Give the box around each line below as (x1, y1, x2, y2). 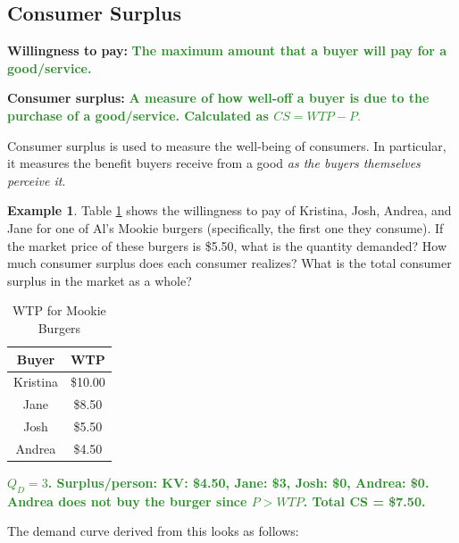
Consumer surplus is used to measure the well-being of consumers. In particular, (7, 136, 446, 155)
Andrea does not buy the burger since (7, 491, 247, 510)
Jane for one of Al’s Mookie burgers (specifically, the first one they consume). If (7, 218, 444, 237)
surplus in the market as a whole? (7, 271, 192, 289)
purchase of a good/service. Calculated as (7, 105, 269, 124)
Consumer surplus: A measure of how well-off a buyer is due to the (7, 88, 430, 107)
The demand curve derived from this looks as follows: (7, 522, 299, 540)
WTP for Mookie (12, 301, 106, 320)
